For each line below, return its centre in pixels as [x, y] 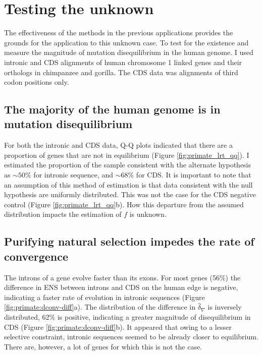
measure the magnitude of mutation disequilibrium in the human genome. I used [129, 52]
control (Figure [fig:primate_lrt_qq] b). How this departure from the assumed [124, 204]
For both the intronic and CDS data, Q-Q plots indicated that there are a [118, 145]
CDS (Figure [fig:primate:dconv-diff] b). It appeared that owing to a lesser [118, 327]
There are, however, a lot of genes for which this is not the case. [103, 346]
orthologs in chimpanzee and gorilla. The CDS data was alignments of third [121, 72]
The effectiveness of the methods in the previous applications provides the [119, 33]
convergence [36, 256]
